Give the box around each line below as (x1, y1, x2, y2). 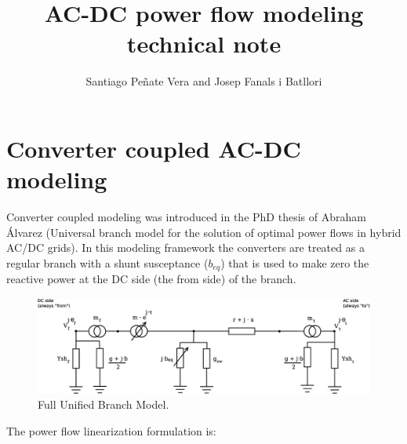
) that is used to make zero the (220, 254, 369, 271)
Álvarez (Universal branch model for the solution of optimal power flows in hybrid (6, 224, 402, 240)
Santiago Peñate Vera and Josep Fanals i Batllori (85, 73, 322, 89)
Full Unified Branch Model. (38, 396, 169, 413)
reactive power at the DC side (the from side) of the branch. (6, 271, 296, 287)
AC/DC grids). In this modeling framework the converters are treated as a (6, 239, 365, 256)
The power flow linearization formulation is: (6, 422, 216, 439)
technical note (126, 27, 282, 60)
